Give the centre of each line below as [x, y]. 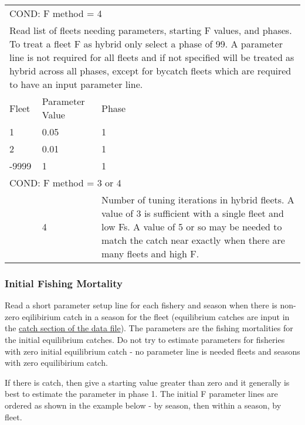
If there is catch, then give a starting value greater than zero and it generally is [147, 382]
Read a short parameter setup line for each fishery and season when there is [141, 305]
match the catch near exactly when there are [193, 240]
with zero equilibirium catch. [56, 363]
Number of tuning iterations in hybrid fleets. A [198, 200]
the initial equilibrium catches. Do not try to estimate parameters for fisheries [145, 339]
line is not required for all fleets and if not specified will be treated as [152, 57]
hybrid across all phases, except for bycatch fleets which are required [150, 71]
